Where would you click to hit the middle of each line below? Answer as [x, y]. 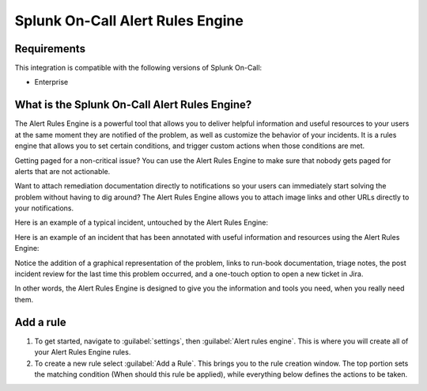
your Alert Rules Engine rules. [83, 352]
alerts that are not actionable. [62, 171]
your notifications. [44, 208]
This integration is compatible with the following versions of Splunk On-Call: [138, 68]
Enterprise [51, 82]
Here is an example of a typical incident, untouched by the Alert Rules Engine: [142, 222]
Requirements [50, 49]
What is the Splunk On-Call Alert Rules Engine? [133, 105]
